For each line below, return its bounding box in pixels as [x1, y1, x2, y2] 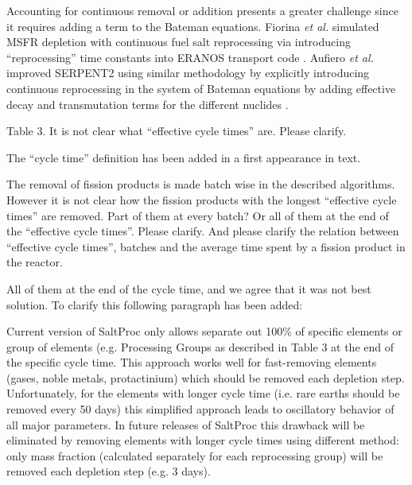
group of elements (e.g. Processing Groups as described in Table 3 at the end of [6, 338, 395, 355]
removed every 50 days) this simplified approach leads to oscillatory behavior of [6, 401, 395, 417]
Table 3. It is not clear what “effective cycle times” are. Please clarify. [6, 122, 347, 139]
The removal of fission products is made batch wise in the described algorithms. [6, 176, 395, 192]
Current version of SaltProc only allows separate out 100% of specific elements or [6, 323, 402, 339]
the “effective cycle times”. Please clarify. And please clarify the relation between [6, 223, 399, 239]
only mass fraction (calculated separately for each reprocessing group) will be [6, 447, 383, 464]
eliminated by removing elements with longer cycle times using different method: [6, 432, 399, 448]
